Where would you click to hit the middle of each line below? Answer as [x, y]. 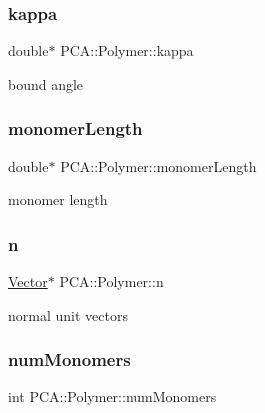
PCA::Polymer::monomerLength [158, 165]
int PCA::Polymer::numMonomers [112, 396]
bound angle [46, 83]
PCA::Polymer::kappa [127, 50]
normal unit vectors [68, 314]
